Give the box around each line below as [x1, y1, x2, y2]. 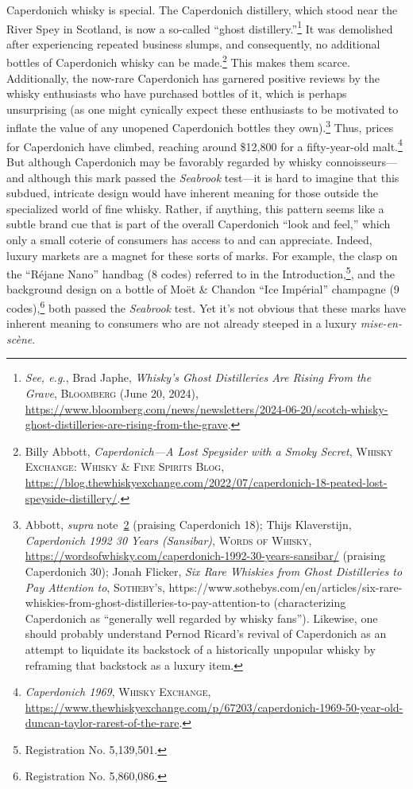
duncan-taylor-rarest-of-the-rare [25, 714, 179, 731]
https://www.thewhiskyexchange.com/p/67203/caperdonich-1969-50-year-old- [25, 698, 403, 715]
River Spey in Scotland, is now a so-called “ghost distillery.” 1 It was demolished [6, 17, 393, 37]
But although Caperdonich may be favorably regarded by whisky [6, 153, 322, 169]
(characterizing [273, 594, 346, 611]
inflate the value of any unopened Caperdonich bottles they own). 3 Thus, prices [6, 117, 394, 136]
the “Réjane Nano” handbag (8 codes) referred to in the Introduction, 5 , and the [6, 263, 395, 282]
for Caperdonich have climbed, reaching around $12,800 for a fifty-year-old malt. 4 [6, 135, 403, 154]
